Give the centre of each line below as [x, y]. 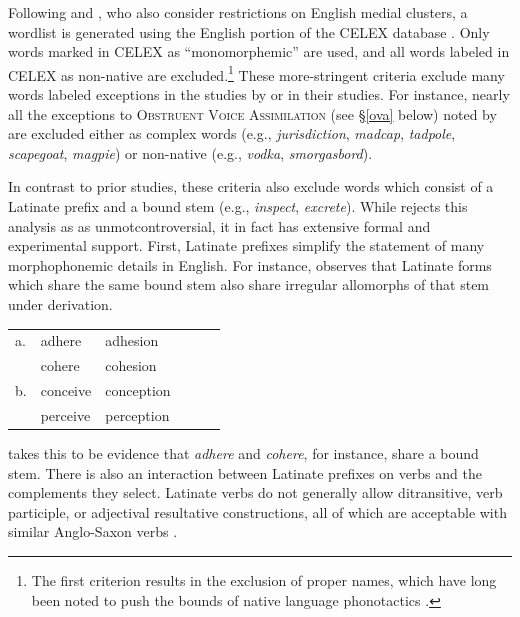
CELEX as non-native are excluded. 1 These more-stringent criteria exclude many [256, 73]
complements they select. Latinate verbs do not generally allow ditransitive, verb [255, 492]
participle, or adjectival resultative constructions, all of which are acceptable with [257, 511]
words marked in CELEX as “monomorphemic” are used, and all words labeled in [259, 51]
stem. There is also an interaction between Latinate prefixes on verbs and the [245, 472]
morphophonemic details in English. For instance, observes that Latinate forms [250, 264]
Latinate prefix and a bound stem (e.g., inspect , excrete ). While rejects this [238, 206]
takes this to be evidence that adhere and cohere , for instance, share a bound [243, 452]
